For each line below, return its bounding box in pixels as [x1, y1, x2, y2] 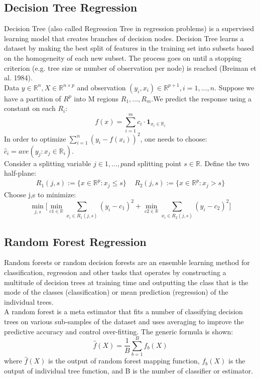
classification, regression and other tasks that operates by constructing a [4, 267, 226, 277]
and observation [77, 82, 126, 92]
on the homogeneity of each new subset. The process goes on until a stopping [4, 52, 241, 63]
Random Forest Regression [4, 233, 147, 249]
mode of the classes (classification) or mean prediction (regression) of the [4, 287, 228, 297]
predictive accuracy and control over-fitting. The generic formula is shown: [4, 326, 233, 336]
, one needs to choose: [140, 133, 207, 144]
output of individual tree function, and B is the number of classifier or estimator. [4, 365, 253, 375]
